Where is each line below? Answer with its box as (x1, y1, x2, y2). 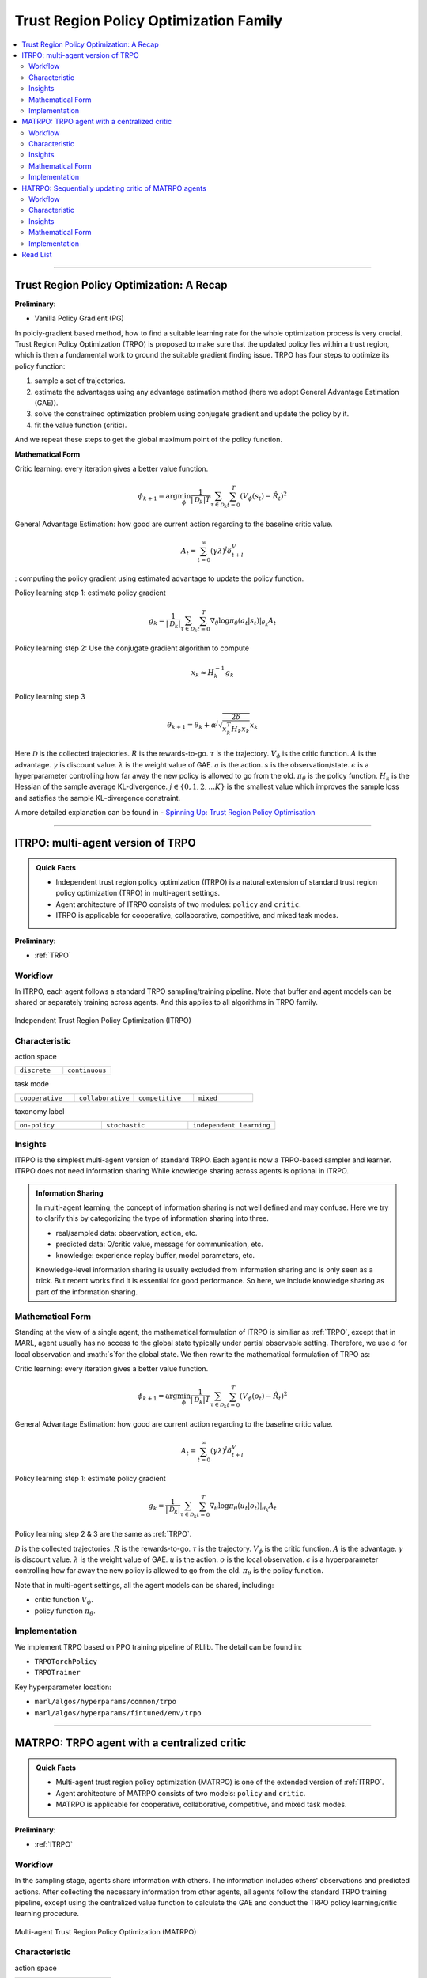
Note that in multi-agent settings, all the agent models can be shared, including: (14, 1580, 274, 1590)
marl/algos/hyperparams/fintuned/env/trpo (34, 1708, 202, 1717)
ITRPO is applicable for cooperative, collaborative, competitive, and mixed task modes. (55, 911, 339, 920)
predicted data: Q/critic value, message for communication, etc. (55, 1239, 264, 1249)
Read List (21, 249, 52, 259)
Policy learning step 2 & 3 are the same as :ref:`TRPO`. (14, 1529, 192, 1539)
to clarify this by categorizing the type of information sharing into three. (36, 1214, 269, 1223)
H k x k (231, 724, 250, 735)
